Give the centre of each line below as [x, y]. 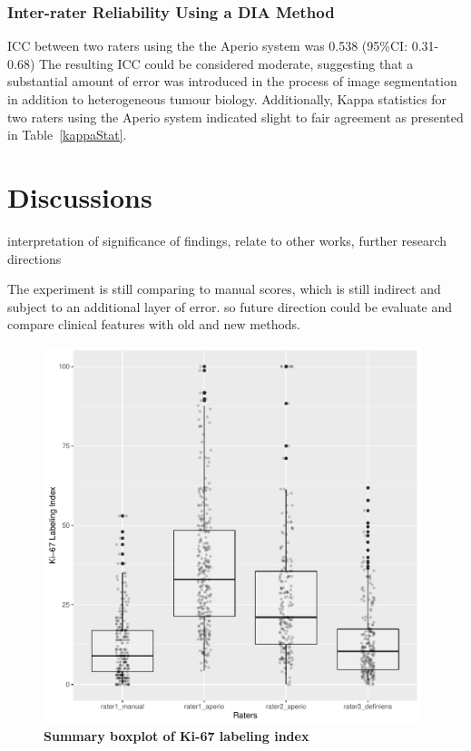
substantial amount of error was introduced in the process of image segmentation [232, 81]
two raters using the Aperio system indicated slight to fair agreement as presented [235, 117]
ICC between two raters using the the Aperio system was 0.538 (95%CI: [208, 46]
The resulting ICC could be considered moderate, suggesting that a [226, 63]
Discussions [80, 196]
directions [34, 258]
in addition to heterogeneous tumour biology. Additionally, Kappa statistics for [227, 99]
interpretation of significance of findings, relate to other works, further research [227, 240]
